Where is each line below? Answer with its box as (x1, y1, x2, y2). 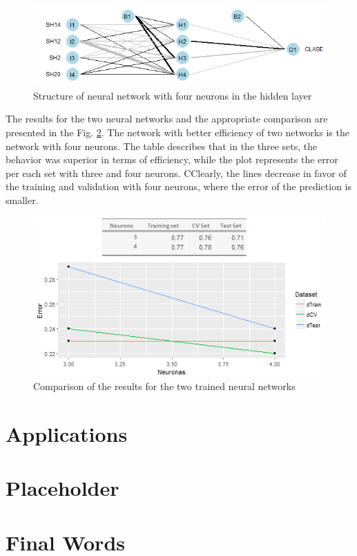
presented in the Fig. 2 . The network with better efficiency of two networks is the (6, 125, 349, 140)
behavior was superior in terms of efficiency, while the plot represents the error (6, 152, 338, 167)
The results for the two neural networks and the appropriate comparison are (6, 111, 328, 126)
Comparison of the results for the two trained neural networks (33, 378, 296, 393)
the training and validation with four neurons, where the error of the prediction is (6, 179, 352, 194)
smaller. (6, 193, 39, 207)
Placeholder (6, 474, 119, 502)
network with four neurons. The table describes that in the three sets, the (6, 138, 318, 153)
